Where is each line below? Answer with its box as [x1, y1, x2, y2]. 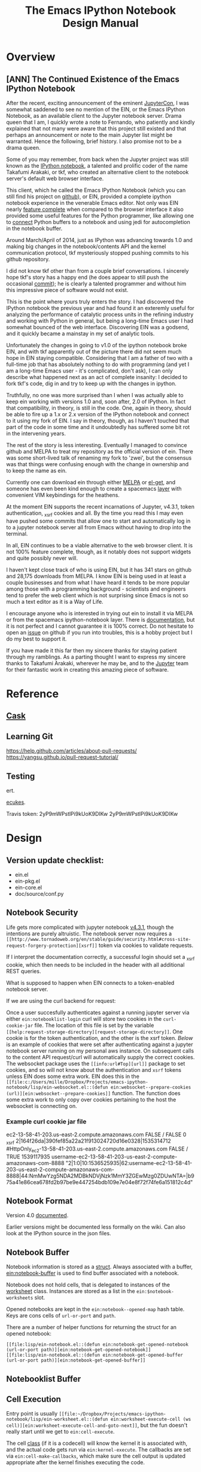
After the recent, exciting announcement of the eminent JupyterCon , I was [6, 100, 190, 106]
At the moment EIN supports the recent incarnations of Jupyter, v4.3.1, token [6, 503, 194, 510]
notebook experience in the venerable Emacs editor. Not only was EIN [6, 199, 178, 206]
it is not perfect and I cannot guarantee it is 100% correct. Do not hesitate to [6, 622, 194, 630]
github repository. [6, 256, 50, 263]
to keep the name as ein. [6, 467, 67, 474]
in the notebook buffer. [6, 225, 63, 232]
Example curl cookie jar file [6, 1117, 87, 1125]
